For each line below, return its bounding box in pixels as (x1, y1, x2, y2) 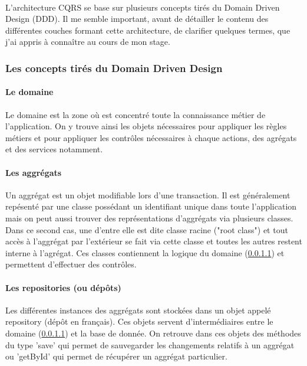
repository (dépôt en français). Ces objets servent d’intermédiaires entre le (5, 315, 273, 328)
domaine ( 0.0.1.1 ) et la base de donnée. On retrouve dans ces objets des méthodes (5, 326, 301, 339)
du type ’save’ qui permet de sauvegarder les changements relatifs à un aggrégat (5, 338, 295, 351)
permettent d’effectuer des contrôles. (5, 258, 137, 270)
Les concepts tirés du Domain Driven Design (5, 60, 223, 75)
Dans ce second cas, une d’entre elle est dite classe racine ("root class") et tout (5, 223, 288, 236)
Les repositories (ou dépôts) (5, 281, 121, 293)
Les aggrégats (5, 166, 62, 178)
